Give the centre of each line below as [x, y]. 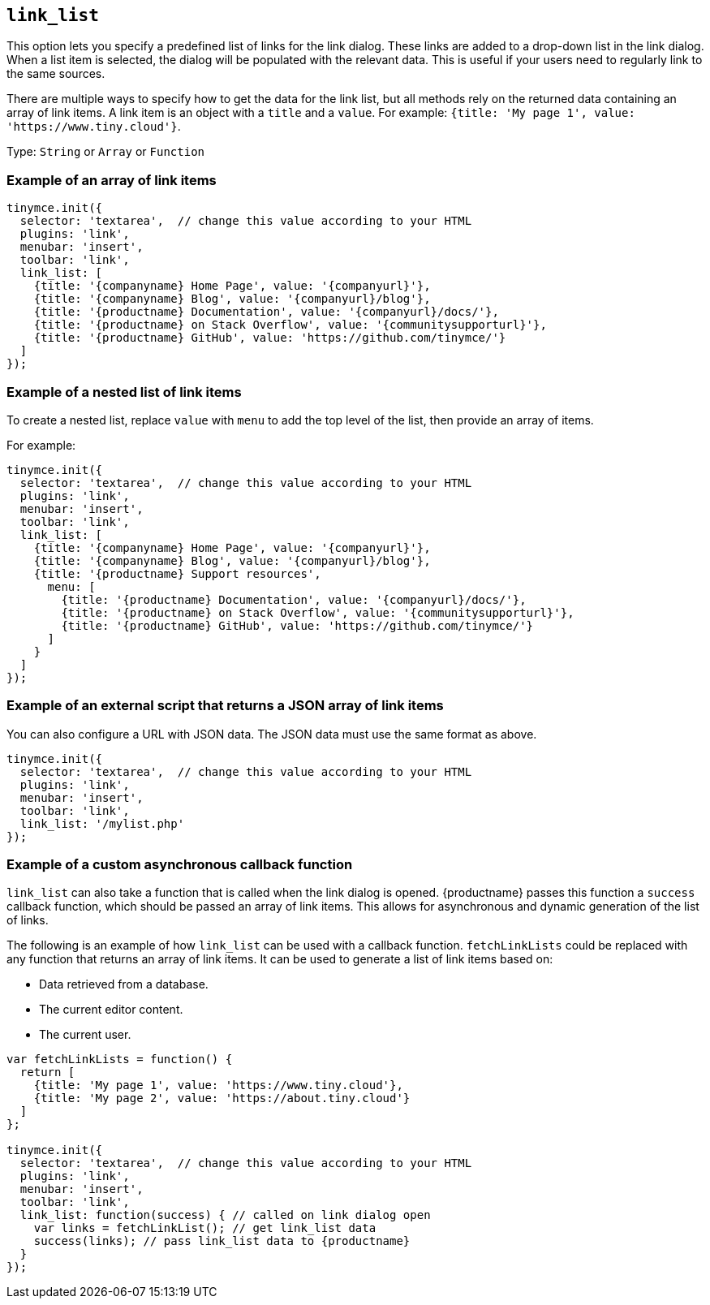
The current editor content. [111, 1010]
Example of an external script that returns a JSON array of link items [225, 706]
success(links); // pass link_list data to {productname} [222, 1241]
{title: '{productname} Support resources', [177, 573]
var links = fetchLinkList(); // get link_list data [205, 1228]
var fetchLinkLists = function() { [120, 1060]
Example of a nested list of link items [124, 392]
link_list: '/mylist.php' [102, 823]
